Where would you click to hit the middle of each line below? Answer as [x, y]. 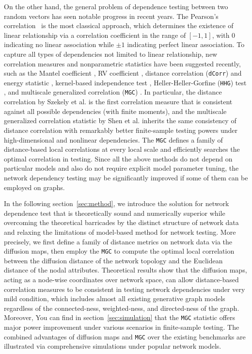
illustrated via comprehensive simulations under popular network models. [113, 346]
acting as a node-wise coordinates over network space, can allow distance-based [121, 279]
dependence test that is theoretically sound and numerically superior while [115, 213]
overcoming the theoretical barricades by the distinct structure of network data [121, 222]
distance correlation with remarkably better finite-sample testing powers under [121, 130]
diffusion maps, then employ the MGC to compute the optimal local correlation [119, 251]
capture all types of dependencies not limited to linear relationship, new [111, 54]
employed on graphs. [34, 187]
